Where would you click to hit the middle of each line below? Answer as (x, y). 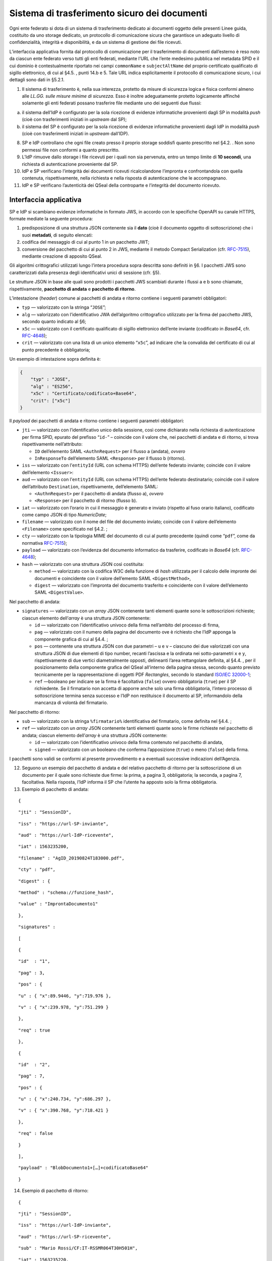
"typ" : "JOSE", (50, 379)
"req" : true (34, 1030)
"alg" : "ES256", (52, 386)
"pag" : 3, (32, 973)
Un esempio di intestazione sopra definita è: (55, 359)
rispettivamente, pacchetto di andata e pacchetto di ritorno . (73, 289)
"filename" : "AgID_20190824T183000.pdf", (72, 858)
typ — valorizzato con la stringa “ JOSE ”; (64, 307)
